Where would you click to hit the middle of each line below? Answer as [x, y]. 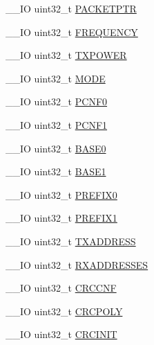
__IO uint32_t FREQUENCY [72, 32]
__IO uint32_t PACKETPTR [71, 8]
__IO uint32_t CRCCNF [61, 288]
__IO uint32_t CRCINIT [61, 334]
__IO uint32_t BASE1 [56, 171]
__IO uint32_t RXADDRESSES [77, 264]
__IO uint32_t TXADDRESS [71, 241]
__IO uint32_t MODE [56, 78]
